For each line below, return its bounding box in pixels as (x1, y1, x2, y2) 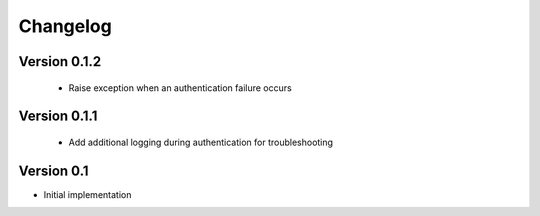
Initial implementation (43, 188, 132, 200)
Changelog (18, 15, 112, 37)
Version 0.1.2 (18, 53, 102, 70)
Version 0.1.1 (18, 108, 98, 125)
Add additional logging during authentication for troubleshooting (68, 136, 334, 148)
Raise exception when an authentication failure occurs (68, 81, 292, 94)
